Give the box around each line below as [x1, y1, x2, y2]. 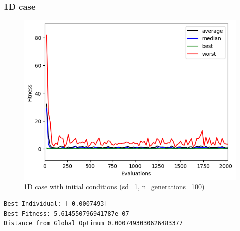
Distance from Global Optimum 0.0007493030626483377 [4, 220, 183, 227]
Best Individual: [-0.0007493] [4, 200, 108, 207]
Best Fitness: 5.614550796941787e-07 [4, 210, 129, 217]
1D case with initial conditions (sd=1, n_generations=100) [24, 181, 205, 192]
